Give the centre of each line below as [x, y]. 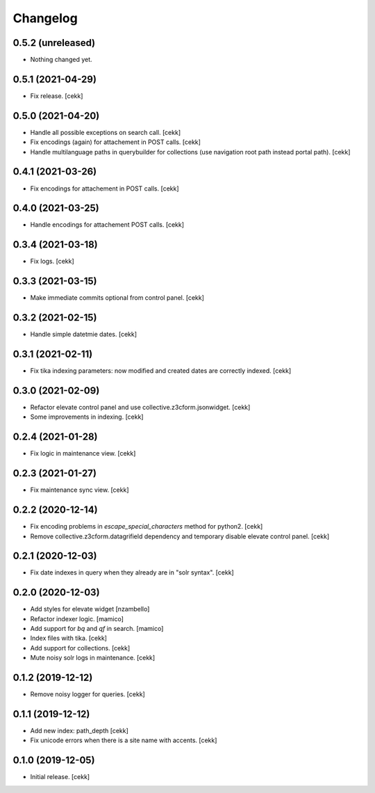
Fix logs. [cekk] [52, 262]
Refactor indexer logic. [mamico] [77, 618]
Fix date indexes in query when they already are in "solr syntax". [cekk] [132, 572]
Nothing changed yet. [61, 60]
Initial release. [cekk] [60, 777]
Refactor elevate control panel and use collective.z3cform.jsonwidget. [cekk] [140, 407]
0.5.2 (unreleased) [54, 43]
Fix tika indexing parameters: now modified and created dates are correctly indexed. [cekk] [161, 371]
